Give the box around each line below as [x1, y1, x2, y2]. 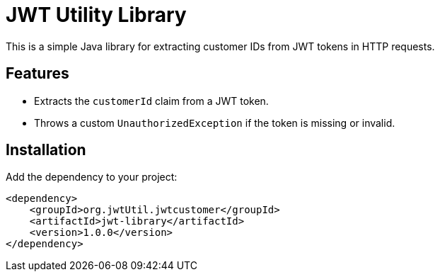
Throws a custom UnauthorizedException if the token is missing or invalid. [34, 116, 395, 129]
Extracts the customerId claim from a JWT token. [34, 94, 269, 107]
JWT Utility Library [6, 3, 187, 27]
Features [6, 64, 69, 83]
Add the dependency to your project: [6, 171, 178, 183]
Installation [6, 141, 86, 159]
